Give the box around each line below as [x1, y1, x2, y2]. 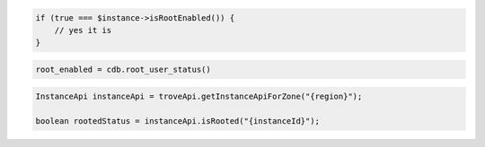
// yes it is [54, 25, 112, 35]
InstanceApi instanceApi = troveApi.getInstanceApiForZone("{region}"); [35, 91, 363, 101]
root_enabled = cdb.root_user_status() [35, 64, 211, 74]
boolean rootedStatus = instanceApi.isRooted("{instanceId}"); [35, 117, 321, 126]
